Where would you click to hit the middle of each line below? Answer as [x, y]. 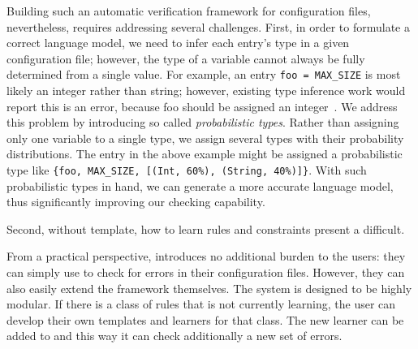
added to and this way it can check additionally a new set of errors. [175, 336]
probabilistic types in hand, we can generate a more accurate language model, [200, 185]
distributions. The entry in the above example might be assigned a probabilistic [205, 154]
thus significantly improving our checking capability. [136, 202]
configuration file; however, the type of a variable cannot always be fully [186, 58]
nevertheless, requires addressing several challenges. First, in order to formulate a [208, 26]
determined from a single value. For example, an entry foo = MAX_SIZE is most [204, 74]
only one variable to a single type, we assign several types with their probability [205, 138]
